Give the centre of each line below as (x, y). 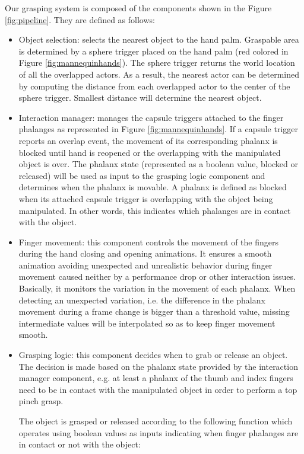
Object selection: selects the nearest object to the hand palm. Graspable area (159, 39)
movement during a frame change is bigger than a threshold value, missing (154, 311)
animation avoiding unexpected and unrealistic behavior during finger (145, 265)
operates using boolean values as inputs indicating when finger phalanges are (159, 432)
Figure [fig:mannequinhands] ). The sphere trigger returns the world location (157, 63)
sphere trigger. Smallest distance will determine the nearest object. (140, 97)
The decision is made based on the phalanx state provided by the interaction (158, 366)
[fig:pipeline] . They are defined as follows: (80, 19)
